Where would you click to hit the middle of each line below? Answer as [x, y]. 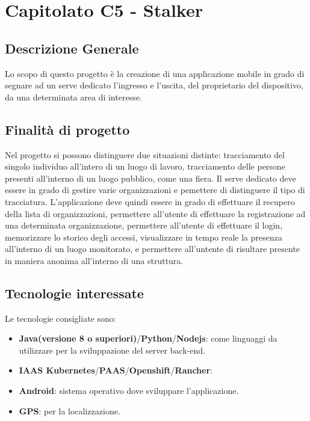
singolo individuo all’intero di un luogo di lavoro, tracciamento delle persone [145, 166]
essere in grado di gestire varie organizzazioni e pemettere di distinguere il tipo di [155, 190]
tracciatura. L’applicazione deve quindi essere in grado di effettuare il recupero [150, 201]
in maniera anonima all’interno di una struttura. [94, 260]
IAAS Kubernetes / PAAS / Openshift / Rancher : [116, 370]
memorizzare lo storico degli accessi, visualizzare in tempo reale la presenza [144, 237]
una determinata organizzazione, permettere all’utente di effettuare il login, [144, 225]
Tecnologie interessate [74, 293]
